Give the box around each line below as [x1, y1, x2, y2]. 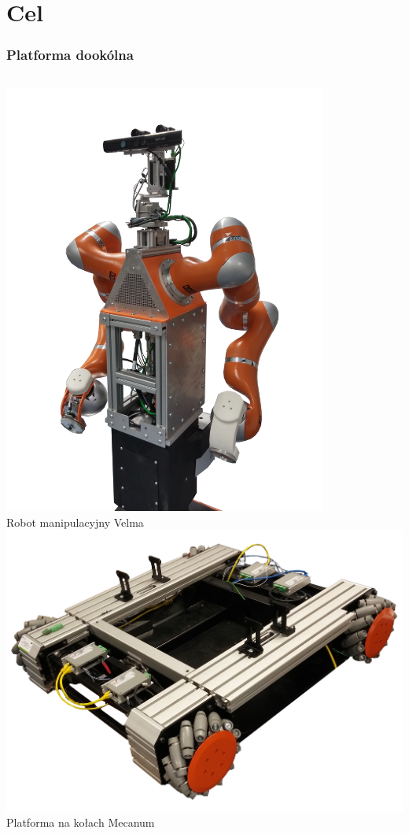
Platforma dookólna [6, 45, 134, 65]
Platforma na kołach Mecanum [6, 814, 155, 831]
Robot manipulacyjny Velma [6, 513, 144, 530]
